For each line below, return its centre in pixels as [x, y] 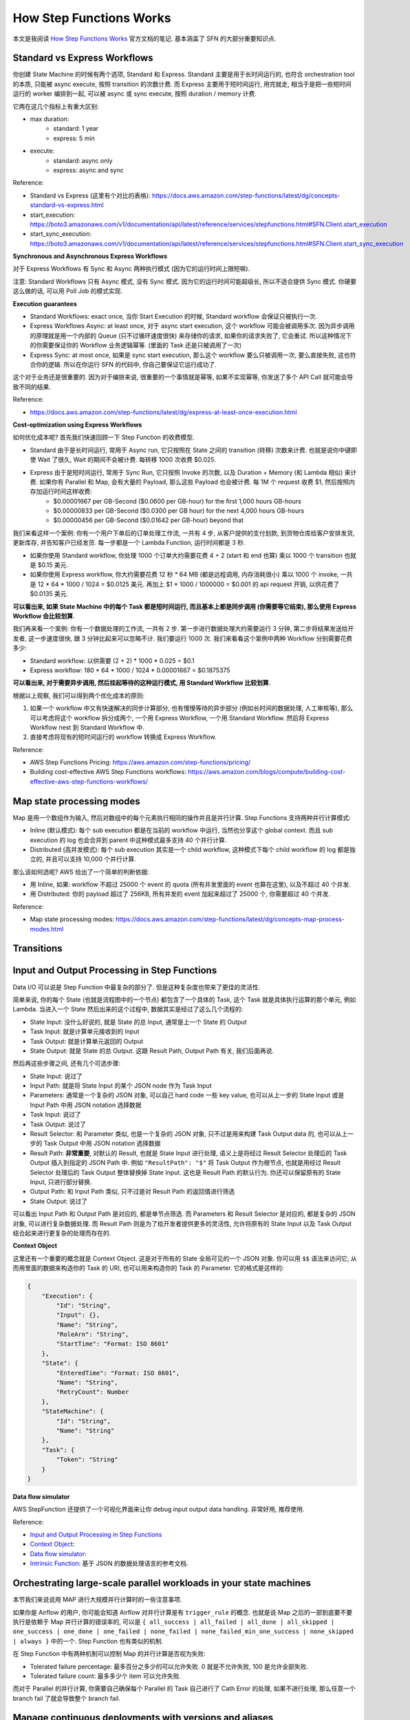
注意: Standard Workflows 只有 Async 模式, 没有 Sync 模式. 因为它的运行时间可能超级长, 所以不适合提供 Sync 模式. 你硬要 [185, 281]
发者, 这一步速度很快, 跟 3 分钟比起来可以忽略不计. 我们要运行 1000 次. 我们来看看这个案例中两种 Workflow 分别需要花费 [183, 638]
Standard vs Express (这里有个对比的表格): [90, 195]
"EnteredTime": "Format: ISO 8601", [118, 1373]
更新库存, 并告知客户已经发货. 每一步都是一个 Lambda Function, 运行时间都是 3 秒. [129, 543]
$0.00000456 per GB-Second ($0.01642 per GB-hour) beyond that [149, 520]
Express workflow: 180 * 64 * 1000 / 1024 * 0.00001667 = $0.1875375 [130, 670]
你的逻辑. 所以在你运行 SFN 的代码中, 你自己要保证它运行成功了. [126, 364]
